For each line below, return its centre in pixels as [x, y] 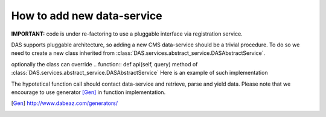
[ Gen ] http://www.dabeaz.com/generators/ [65, 103]
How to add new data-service [87, 16]
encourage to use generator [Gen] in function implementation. [88, 92]
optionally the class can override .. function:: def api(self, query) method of [104, 64]
